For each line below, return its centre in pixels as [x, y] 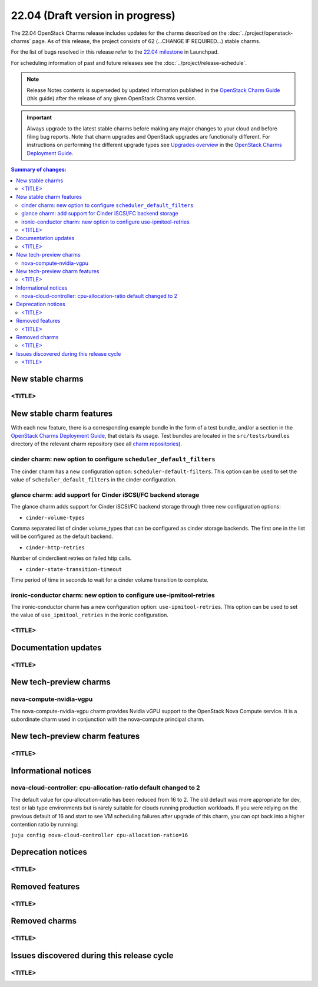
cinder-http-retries [55, 547]
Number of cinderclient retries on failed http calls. [71, 558]
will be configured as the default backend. [62, 536]
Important [39, 117]
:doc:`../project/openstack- [261, 33]
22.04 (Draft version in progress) [93, 15]
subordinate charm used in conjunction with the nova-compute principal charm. [108, 719]
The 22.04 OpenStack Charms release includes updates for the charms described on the [119, 33]
